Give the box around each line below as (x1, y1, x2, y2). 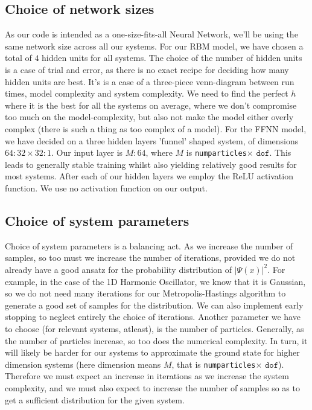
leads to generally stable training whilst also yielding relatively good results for (5, 158, 297, 170)
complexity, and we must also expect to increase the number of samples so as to (5, 381, 300, 394)
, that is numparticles (171, 357, 256, 370)
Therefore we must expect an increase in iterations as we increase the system (5, 370, 289, 382)
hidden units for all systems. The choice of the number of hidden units (42, 51, 302, 64)
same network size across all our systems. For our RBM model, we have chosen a (5, 39, 304, 52)
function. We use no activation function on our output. (5, 181, 208, 194)
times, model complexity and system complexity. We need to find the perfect (5, 87, 288, 100)
